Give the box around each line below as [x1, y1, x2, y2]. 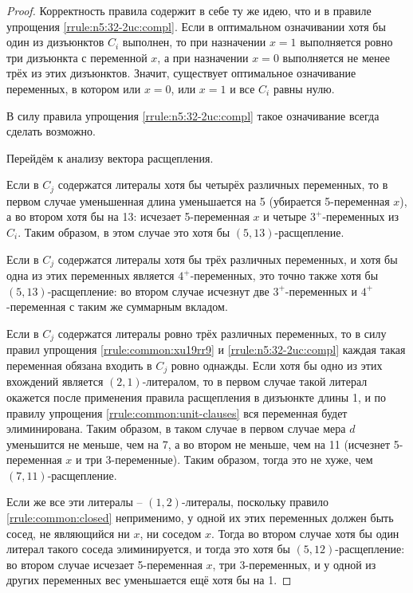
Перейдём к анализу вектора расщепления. [6, 149, 214, 166]
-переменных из [322, 208, 399, 225]
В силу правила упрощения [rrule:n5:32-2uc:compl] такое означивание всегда [6, 107, 380, 124]
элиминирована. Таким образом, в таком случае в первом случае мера [6, 420, 346, 437]
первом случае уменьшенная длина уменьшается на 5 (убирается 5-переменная [6, 192, 390, 209]
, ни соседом [140, 524, 202, 541]
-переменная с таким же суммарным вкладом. [6, 298, 228, 315]
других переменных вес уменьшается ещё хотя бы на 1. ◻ [6, 571, 292, 588]
